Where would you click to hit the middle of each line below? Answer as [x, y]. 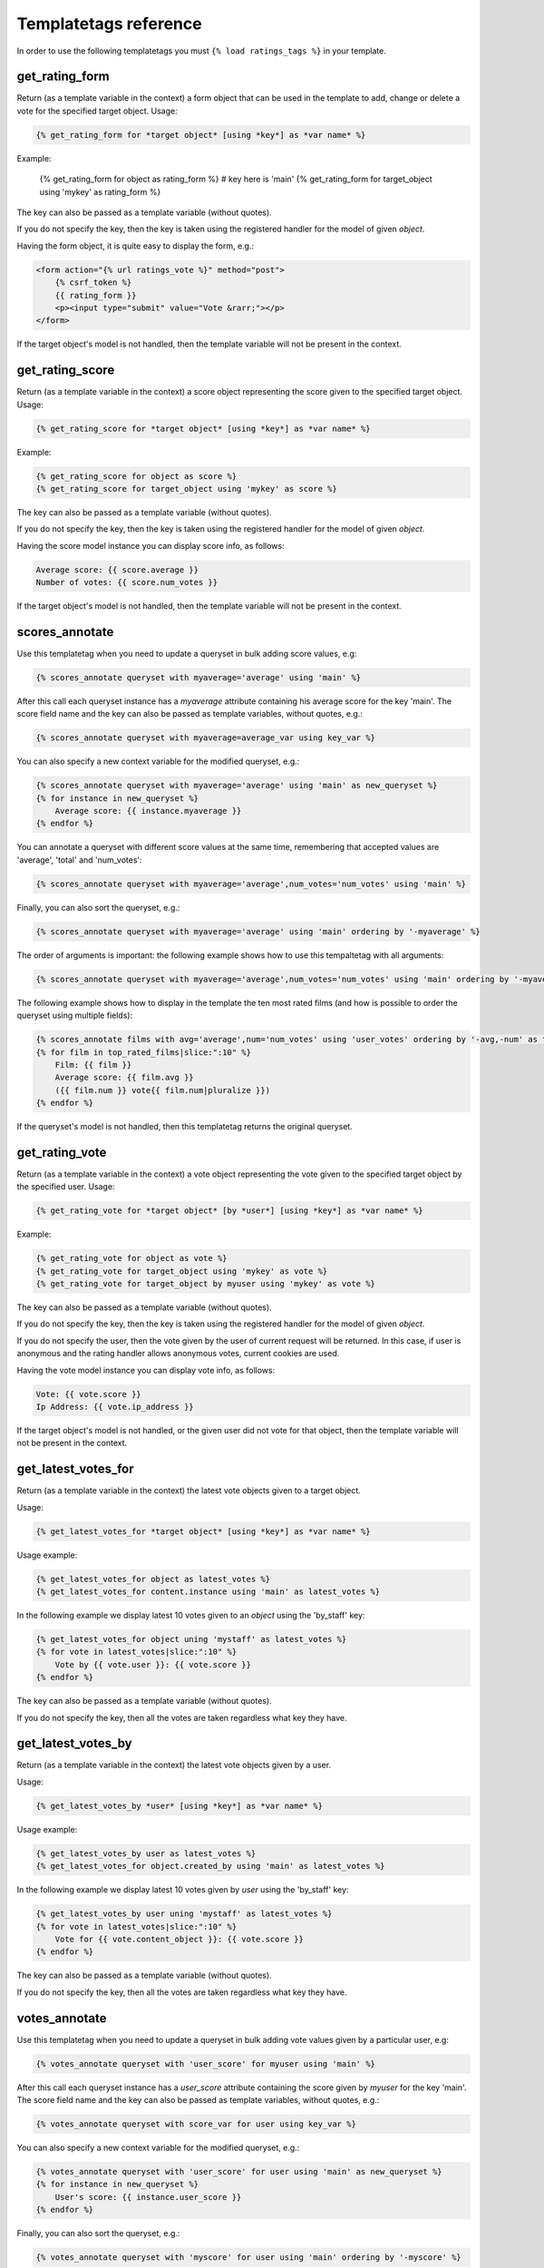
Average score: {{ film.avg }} [124, 1078]
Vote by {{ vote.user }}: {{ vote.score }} [153, 1664]
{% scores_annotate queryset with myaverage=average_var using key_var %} [206, 738]
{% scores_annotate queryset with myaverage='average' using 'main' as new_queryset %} [237, 786]
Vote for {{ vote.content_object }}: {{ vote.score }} [179, 1939]
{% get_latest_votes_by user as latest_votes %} [146, 1853]
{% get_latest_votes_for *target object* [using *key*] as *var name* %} [203, 1531]
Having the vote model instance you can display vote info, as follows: [146, 1370]
